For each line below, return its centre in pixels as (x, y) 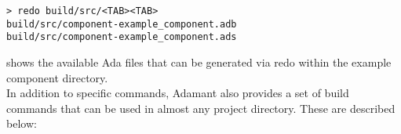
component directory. (57, 77)
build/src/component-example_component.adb (122, 24)
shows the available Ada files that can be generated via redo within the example (199, 62)
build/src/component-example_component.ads (122, 37)
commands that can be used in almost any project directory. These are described (201, 108)
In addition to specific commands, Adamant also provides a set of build (178, 93)
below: (22, 123)
